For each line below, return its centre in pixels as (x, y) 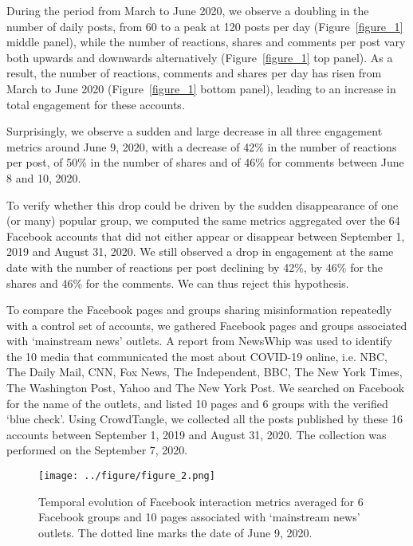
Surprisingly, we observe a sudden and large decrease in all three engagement (195, 131)
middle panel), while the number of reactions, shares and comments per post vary (206, 42)
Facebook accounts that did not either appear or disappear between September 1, (206, 236)
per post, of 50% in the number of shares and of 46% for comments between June (205, 162)
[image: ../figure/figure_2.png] (127, 476)
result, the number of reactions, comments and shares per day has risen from (194, 73)
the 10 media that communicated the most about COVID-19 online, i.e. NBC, (197, 356)
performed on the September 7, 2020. (97, 450)
